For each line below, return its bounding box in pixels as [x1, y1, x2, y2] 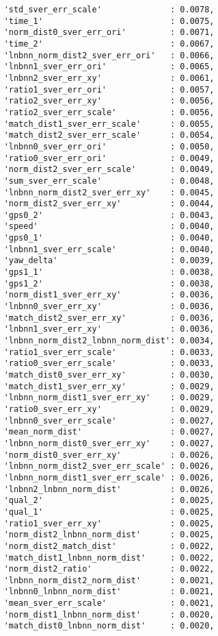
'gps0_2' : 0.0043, [3, 210, 215, 220]
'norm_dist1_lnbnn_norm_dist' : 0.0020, [3, 609, 215, 620]
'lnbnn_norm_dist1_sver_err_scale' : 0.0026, [3, 472, 215, 482]
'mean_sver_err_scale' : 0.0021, [3, 598, 215, 609]
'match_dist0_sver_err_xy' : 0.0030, [3, 370, 215, 380]
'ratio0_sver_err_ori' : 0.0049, [3, 153, 215, 163]
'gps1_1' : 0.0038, [3, 267, 215, 278]
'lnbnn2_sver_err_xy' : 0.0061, [3, 73, 215, 83]
